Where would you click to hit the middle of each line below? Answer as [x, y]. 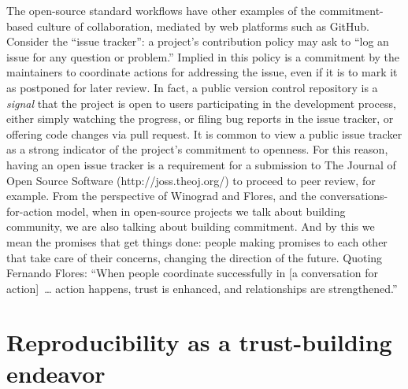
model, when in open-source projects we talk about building [201, 211]
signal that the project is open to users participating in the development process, [201, 103]
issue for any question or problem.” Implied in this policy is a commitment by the [203, 56]
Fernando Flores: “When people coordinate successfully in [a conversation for [192, 273]
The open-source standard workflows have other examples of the [161, 10]
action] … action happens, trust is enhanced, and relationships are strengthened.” [202, 288]
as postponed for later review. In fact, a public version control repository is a [192, 87]
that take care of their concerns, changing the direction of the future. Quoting [195, 257]
